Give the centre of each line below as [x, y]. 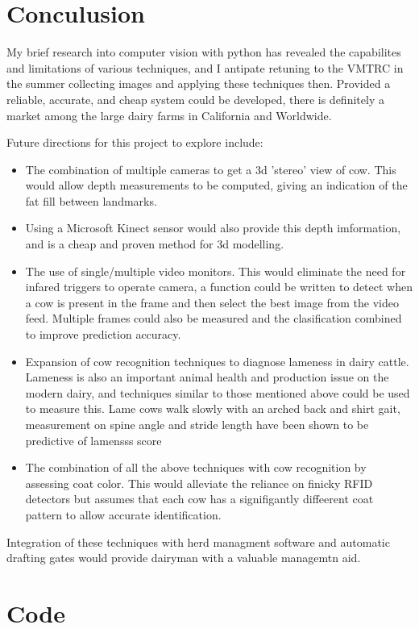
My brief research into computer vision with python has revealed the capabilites [204, 52]
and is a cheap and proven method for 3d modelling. [155, 244]
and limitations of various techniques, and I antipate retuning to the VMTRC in [205, 67]
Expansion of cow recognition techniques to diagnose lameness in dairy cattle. [217, 361]
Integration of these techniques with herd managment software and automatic [198, 542]
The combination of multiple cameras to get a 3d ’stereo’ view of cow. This [211, 169]
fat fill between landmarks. [91, 200]
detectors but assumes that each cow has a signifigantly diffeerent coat [199, 499]
